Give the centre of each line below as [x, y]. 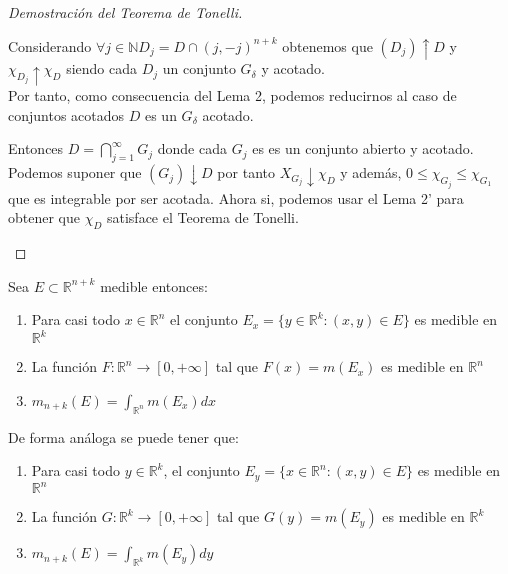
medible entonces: [154, 285]
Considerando [50, 45]
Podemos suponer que [75, 172]
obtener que [44, 217]
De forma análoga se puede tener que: [123, 436]
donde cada [192, 148]
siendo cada [102, 68]
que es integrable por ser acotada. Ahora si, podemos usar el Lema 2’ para [236, 197]
